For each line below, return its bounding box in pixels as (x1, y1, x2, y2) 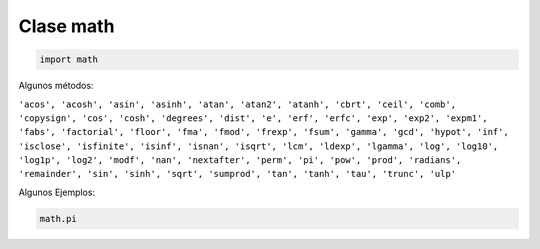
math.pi (39, 213, 77, 224)
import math (39, 54, 99, 65)
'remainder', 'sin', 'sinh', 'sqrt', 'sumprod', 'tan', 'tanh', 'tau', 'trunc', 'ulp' (18, 168, 457, 180)
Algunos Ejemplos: (18, 186, 95, 198)
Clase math (18, 15, 115, 37)
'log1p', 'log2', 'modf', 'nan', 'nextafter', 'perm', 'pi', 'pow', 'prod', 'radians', (18, 155, 462, 166)
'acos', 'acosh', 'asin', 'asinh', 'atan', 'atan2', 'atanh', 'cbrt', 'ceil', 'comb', (18, 98, 457, 110)
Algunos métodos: (18, 80, 94, 92)
